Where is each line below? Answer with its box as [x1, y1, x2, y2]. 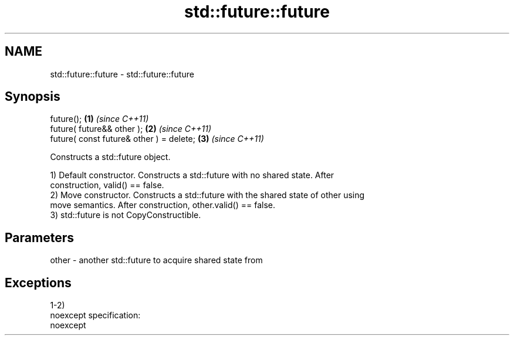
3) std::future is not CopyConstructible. [50, 210, 201, 220]
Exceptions [5, 275, 72, 290]
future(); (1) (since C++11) [50, 114, 149, 124]
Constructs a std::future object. [50, 152, 171, 162]
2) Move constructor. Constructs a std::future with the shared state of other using [50, 190, 365, 200]
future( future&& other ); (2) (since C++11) [50, 124, 212, 134]
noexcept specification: [50, 310, 141, 321]
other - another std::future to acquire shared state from [50, 255, 263, 266]
